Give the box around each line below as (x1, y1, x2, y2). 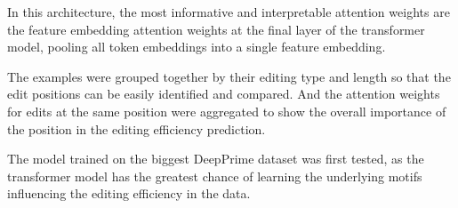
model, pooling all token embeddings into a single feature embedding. (7, 37, 386, 56)
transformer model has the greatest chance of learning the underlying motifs (7, 166, 422, 185)
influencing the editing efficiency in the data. (7, 184, 251, 203)
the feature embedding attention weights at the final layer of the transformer (7, 20, 425, 38)
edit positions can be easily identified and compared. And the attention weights (7, 84, 440, 103)
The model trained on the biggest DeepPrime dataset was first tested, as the (7, 149, 424, 168)
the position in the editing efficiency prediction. (7, 119, 266, 138)
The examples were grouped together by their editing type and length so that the (7, 67, 451, 85)
